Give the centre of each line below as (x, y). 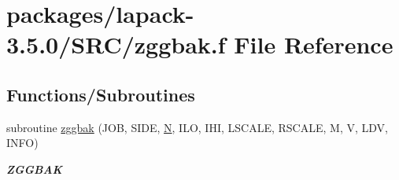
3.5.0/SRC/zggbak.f (116, 44)
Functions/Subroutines (101, 94)
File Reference (314, 44)
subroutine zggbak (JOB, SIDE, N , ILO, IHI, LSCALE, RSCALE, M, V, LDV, (197, 127)
